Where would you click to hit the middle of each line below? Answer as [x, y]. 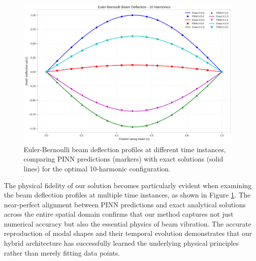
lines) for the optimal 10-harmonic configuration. [97, 168]
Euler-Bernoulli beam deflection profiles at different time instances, [125, 149]
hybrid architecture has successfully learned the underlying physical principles [121, 243]
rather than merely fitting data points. [62, 252]
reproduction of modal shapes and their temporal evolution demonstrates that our [128, 233]
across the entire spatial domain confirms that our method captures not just [119, 214]
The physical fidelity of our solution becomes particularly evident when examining [128, 185]
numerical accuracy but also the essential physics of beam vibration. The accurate [128, 223]
